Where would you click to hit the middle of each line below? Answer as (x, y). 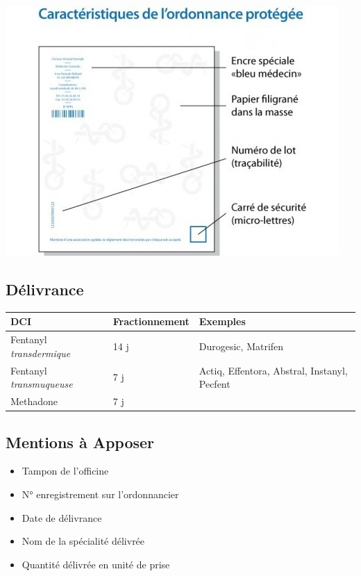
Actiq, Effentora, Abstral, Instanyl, (273, 370)
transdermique (41, 353)
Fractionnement (151, 321)
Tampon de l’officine (65, 471)
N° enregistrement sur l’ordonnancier (100, 494)
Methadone (34, 401)
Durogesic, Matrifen (241, 346)
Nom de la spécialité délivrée (83, 541)
